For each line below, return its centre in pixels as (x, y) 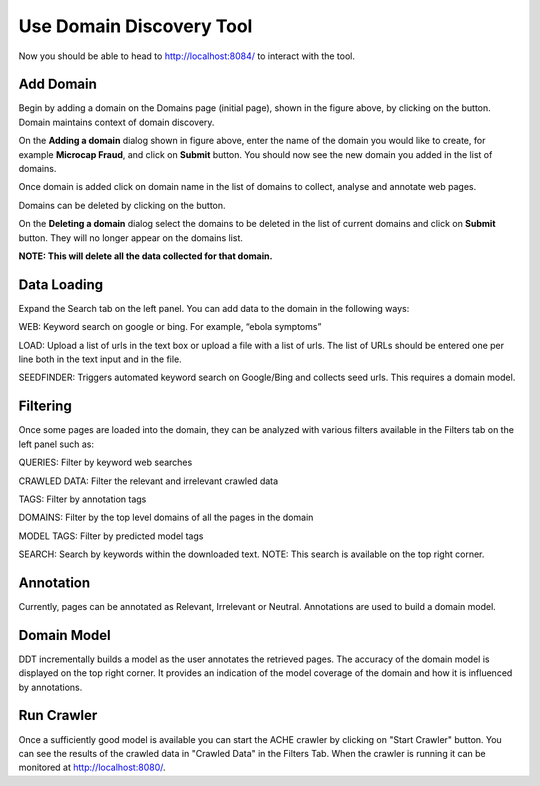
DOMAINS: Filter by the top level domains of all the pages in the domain (166, 517)
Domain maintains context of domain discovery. (116, 122)
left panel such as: (56, 444)
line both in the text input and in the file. (100, 359)
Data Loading (61, 284)
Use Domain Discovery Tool (135, 26)
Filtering (45, 406)
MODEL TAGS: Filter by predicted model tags (111, 536)
